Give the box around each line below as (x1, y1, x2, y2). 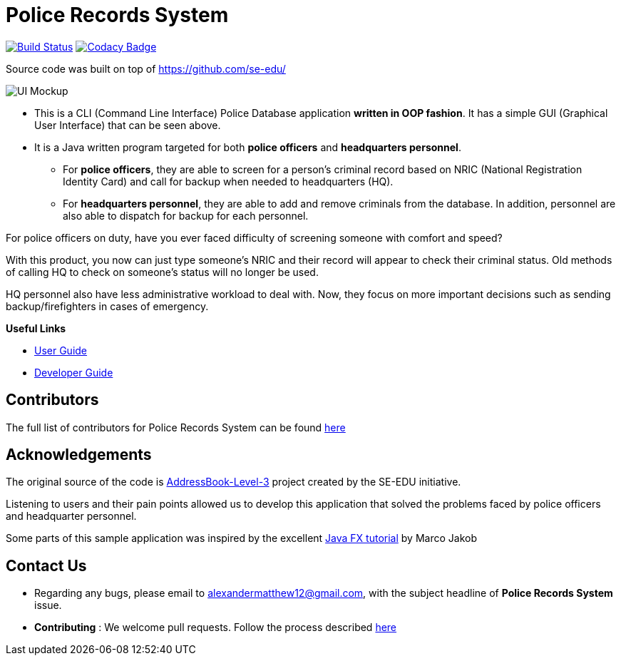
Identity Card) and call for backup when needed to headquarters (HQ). (63, 175, 394, 188)
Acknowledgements (6, 446, 152, 464)
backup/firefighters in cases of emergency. (6, 299, 209, 312)
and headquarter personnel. (6, 510, 137, 523)
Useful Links (6, 322, 66, 334)
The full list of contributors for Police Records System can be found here (6, 421, 346, 434)
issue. (34, 599, 62, 612)
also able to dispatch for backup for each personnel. (63, 209, 309, 222)
